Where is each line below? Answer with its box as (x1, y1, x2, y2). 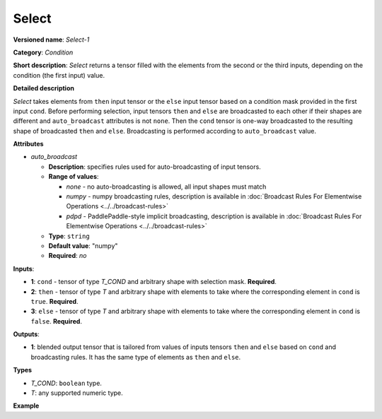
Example (13, 401, 40, 410)
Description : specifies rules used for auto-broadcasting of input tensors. (48, 163, 261, 171)
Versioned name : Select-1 (13, 35, 90, 44)
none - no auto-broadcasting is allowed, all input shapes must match (66, 182, 267, 191)
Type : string (48, 232, 90, 240)
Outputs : (13, 330, 40, 338)
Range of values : (48, 172, 99, 181)
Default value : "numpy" (48, 241, 118, 250)
